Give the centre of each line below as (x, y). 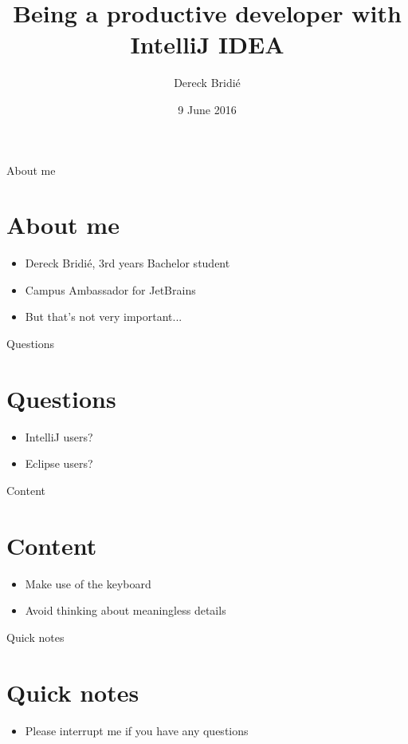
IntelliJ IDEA (207, 44)
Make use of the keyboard (88, 583)
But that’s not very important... (104, 317)
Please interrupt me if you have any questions (137, 730)
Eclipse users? (59, 463)
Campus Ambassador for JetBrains (110, 289)
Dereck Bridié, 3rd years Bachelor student (127, 263)
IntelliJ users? (59, 436)
